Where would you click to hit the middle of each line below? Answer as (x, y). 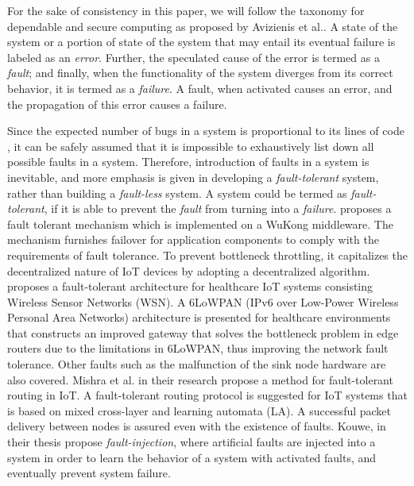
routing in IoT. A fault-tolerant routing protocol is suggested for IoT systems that (207, 395)
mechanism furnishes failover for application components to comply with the (193, 239)
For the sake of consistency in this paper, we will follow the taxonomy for (186, 10)
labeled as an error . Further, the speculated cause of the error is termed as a (193, 57)
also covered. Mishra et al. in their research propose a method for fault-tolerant (200, 379)
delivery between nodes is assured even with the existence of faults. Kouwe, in (197, 426)
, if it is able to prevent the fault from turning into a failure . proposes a (218, 208)
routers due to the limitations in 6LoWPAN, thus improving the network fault (198, 348)
